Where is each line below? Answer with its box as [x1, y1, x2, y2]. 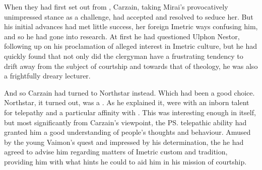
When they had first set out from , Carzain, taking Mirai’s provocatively [4, 2, 228, 12]
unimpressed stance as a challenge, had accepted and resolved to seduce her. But [4, 11, 253, 22]
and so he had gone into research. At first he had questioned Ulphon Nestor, [4, 31, 240, 41]
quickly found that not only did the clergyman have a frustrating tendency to [4, 50, 243, 61]
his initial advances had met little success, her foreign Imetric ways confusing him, [4, 21, 258, 32]
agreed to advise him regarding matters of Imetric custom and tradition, [4, 146, 228, 157]
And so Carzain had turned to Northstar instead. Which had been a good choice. [4, 87, 255, 98]
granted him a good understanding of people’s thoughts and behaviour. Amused [4, 127, 251, 137]
